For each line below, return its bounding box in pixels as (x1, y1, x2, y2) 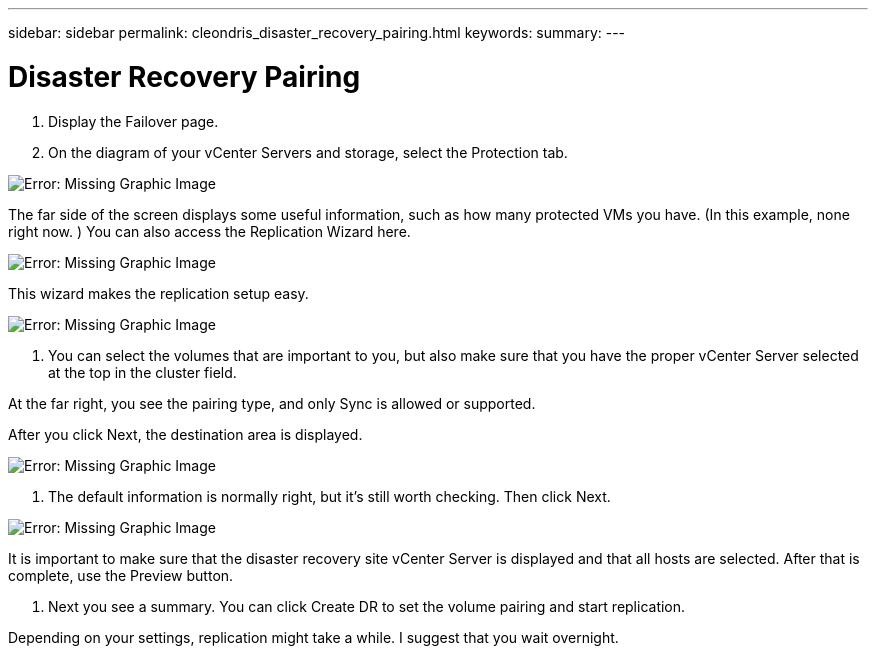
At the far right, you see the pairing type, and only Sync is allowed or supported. (8, 394, 536, 412)
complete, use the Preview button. (8, 566, 234, 584)
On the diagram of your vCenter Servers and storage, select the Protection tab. (48, 143, 568, 161)
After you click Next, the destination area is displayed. (8, 425, 363, 443)
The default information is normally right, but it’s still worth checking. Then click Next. (48, 487, 611, 505)
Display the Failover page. (48, 112, 219, 130)
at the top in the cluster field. (48, 363, 237, 381)
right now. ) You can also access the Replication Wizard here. (8, 222, 411, 240)
